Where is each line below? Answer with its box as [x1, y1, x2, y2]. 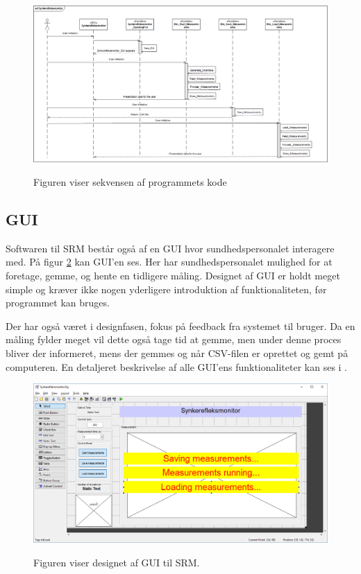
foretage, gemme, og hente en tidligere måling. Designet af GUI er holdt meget [6, 268, 340, 283]
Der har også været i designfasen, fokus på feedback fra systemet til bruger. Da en [6, 318, 355, 333]
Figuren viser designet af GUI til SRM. [33, 555, 200, 569]
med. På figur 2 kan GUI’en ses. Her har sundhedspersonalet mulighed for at [6, 254, 333, 269]
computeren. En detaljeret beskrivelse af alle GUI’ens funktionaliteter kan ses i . [6, 359, 347, 374]
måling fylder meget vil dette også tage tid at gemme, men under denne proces [6, 332, 342, 347]
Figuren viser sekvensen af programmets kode [33, 175, 227, 189]
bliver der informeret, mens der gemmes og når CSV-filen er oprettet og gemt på [6, 346, 349, 360]
